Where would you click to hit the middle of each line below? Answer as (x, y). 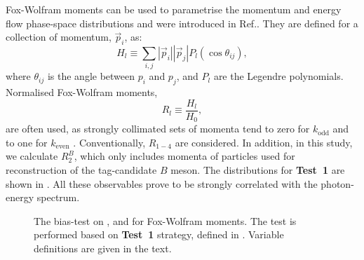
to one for (27, 142)
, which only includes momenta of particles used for (184, 156)
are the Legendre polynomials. (278, 76)
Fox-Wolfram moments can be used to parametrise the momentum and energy (174, 9)
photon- (337, 183)
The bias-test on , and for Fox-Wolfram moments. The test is (165, 220)
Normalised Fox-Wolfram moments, (82, 92)
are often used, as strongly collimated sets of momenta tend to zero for (158, 129)
